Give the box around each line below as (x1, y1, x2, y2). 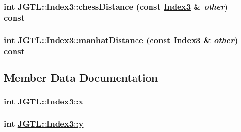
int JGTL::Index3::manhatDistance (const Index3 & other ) (4, 33, 238, 45)
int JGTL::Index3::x (4, 95, 84, 107)
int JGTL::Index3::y (4, 117, 84, 130)
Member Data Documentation (4, 70, 158, 85)
